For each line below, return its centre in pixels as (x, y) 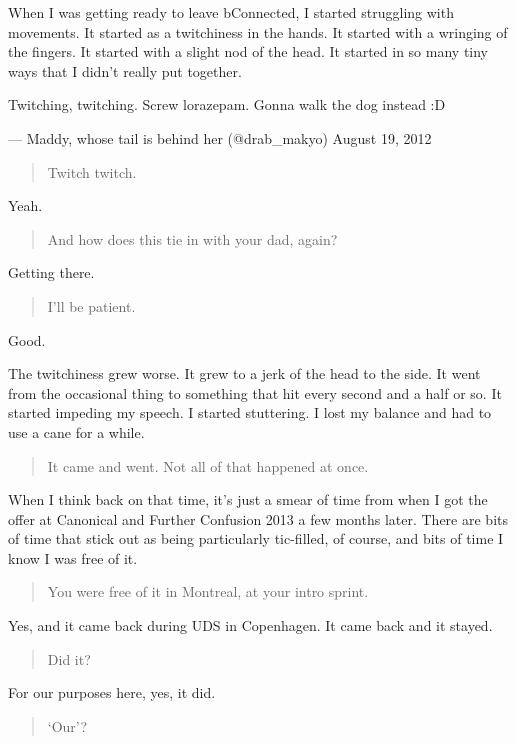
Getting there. (51, 272)
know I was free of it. (73, 557)
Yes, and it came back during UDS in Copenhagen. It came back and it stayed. (250, 625)
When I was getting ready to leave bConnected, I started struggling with (231, 12)
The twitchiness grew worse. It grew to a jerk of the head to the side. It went (244, 373)
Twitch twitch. (92, 171)
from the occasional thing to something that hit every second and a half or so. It (255, 392)
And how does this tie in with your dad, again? (192, 238)
